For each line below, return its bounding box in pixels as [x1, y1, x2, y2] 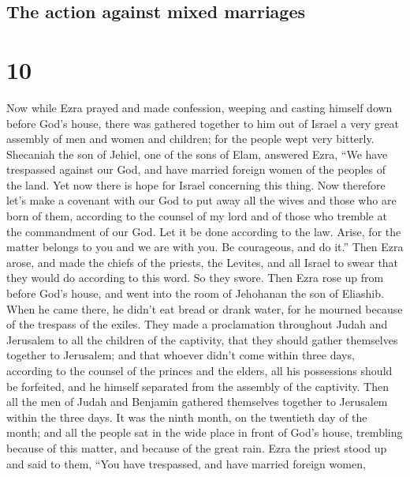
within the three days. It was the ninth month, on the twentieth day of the [6, 408, 367, 425]
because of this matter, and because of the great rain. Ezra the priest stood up [6, 439, 387, 456]
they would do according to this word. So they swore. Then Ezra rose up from [6, 269, 384, 286]
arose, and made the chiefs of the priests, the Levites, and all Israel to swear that [6, 254, 399, 270]
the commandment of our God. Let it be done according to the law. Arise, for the [6, 223, 401, 239]
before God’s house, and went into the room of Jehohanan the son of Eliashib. [6, 285, 384, 302]
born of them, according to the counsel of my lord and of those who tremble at [6, 208, 387, 224]
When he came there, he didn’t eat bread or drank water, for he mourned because [6, 300, 403, 317]
